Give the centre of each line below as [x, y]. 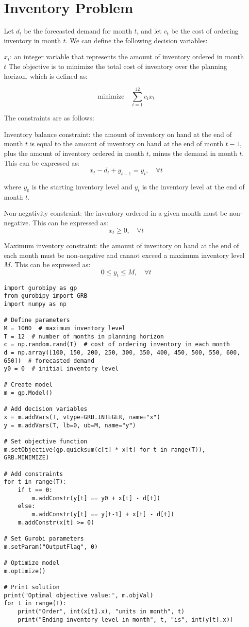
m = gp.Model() [28, 393]
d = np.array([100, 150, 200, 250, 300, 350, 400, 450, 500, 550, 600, [122, 352]
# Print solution [32, 587]
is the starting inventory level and [82, 186]
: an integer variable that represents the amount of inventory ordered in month [127, 57]
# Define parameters [37, 320]
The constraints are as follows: [49, 118]
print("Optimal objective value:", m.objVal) [79, 595]
